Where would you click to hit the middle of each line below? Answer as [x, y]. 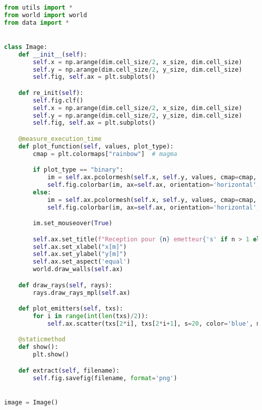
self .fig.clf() [58, 100]
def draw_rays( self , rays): [65, 285]
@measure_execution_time [60, 139]
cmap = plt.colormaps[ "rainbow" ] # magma [105, 154]
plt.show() [51, 355]
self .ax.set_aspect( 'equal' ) [82, 262]
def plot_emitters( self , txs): [71, 309]
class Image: [26, 47]
